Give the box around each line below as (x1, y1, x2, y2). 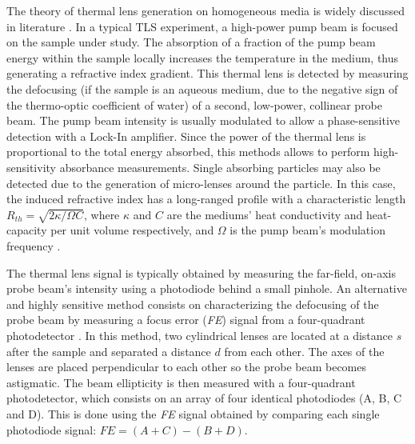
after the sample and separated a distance (6, 342, 211, 359)
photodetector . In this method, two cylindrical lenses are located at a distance (6, 327, 393, 344)
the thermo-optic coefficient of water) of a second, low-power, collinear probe (6, 96, 383, 113)
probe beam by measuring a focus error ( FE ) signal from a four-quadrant (6, 311, 365, 328)
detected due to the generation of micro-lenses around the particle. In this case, (6, 174, 396, 191)
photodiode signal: (6, 421, 97, 438)
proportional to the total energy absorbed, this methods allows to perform (6, 143, 370, 160)
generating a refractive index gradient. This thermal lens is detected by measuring (6, 65, 409, 82)
